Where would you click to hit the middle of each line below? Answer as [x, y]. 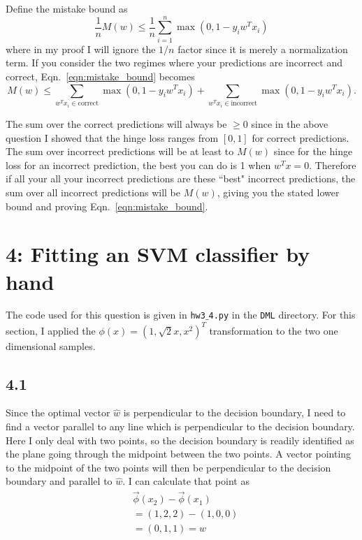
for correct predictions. [301, 137]
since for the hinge [313, 151]
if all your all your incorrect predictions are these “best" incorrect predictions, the [181, 178]
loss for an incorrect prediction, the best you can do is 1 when [138, 165]
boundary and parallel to [59, 481]
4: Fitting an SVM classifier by [158, 254]
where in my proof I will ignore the [81, 49]
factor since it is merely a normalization [263, 49]
